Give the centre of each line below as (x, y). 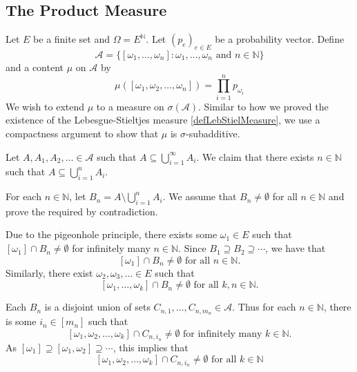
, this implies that (151, 347)
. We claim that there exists (255, 156)
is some (21, 321)
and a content (35, 67)
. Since (192, 248)
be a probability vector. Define (280, 39)
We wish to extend (45, 106)
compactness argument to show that (82, 133)
